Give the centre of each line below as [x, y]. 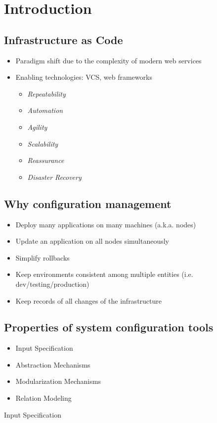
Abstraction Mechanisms [53, 364]
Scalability [43, 143]
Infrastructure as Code [64, 39]
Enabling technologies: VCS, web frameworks [84, 77]
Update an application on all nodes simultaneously [92, 241]
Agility [37, 127]
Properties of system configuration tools [109, 327]
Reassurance [46, 160]
